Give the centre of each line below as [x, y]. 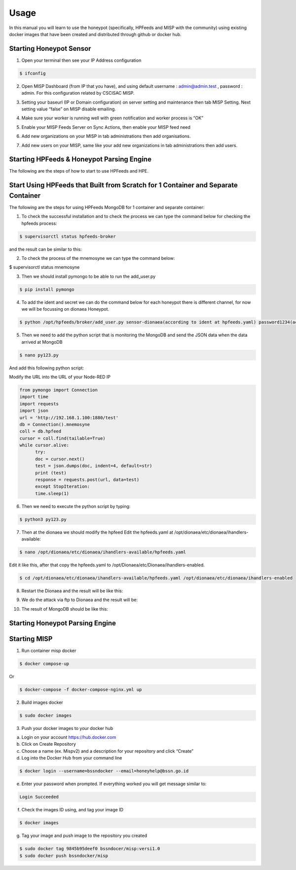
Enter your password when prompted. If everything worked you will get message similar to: [114, 784]
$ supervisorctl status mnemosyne [44, 267]
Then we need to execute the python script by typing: [76, 506]
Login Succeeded [39, 797]
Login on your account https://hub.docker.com [69, 737]
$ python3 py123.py [43, 519]
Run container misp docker [49, 651]
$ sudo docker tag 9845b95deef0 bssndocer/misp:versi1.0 [90, 849]
